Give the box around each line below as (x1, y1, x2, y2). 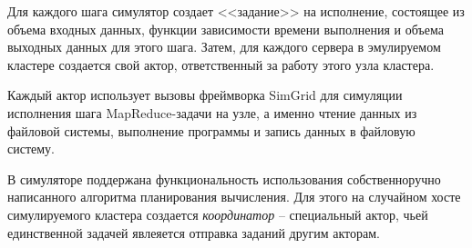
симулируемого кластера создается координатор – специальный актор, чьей (7, 204, 428, 223)
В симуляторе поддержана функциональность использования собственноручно (7, 169, 441, 188)
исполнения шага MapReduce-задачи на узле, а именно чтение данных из (7, 103, 417, 122)
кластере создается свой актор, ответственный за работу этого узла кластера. (7, 55, 435, 74)
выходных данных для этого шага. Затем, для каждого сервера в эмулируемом (7, 37, 441, 56)
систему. (7, 139, 56, 158)
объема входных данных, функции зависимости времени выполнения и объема (7, 19, 444, 38)
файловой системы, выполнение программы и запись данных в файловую (7, 121, 416, 140)
